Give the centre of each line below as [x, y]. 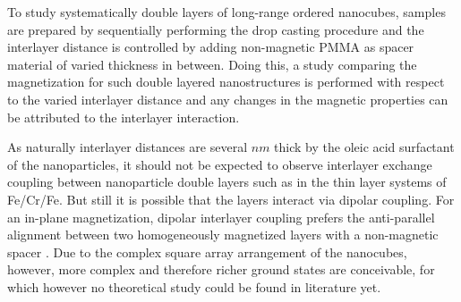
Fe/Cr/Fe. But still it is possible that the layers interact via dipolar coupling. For [231, 199]
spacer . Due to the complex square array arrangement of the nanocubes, [207, 252]
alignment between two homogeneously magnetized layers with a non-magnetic [223, 235]
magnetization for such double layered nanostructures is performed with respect [226, 82]
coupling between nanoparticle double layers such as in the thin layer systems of [227, 182]
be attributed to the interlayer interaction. [124, 117]
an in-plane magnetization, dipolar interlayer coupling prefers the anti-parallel [221, 217]
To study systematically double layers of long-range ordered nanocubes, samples [226, 12]
